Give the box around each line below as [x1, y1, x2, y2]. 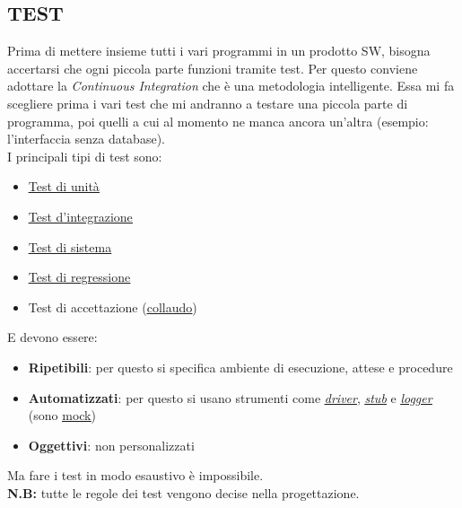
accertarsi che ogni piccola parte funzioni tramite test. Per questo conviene [7, 58, 418, 77]
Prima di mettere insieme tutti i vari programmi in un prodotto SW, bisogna [7, 41, 431, 60]
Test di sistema [28, 237, 112, 256]
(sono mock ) [28, 406, 96, 425]
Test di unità [28, 177, 100, 196]
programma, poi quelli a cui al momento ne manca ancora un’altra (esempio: [7, 111, 429, 130]
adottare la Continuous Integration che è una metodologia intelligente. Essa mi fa [7, 76, 455, 95]
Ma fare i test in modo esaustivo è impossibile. [7, 466, 264, 485]
